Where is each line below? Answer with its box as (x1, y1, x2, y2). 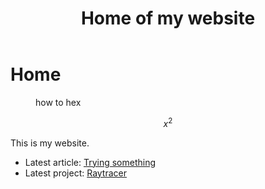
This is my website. (10, 137, 90, 149)
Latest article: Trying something (24, 156, 157, 168)
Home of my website (80, 7, 256, 30)
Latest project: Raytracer (24, 167, 128, 179)
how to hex (35, 96, 82, 108)
